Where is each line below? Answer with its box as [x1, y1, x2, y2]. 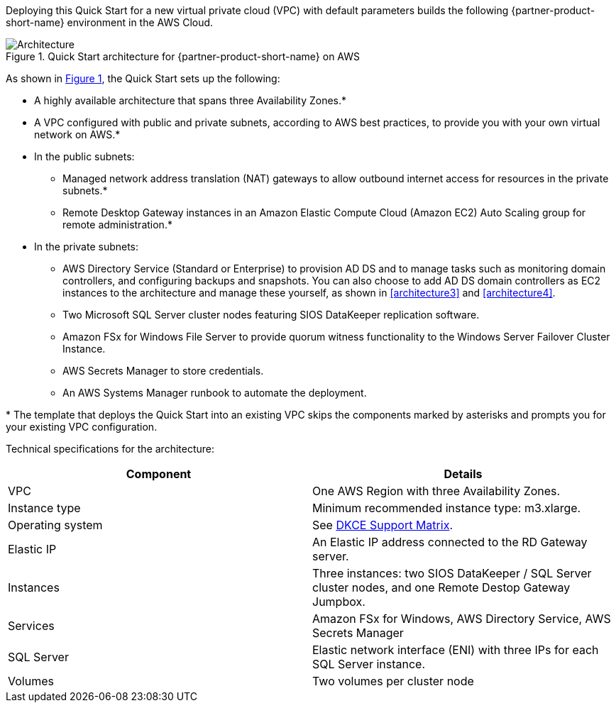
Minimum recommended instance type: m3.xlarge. [312, 501, 581, 515]
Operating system [8, 518, 103, 532]
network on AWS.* [34, 128, 121, 140]
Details [444, 467, 483, 481]
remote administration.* [62, 219, 172, 231]
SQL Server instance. [312, 657, 426, 671]
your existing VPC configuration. [6, 421, 158, 433]
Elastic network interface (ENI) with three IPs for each [312, 643, 599, 657]
